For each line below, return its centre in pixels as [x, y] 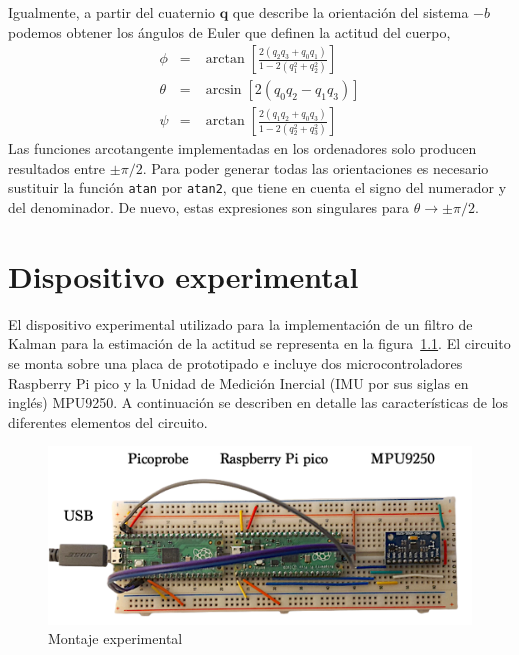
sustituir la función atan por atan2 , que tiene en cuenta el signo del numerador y [257, 187]
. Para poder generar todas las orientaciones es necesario [315, 167]
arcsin [223, 90]
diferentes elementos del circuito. [108, 421]
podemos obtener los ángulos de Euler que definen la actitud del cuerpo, [229, 31]
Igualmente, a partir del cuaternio [112, 12]
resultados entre [57, 167]
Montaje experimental [115, 638]
